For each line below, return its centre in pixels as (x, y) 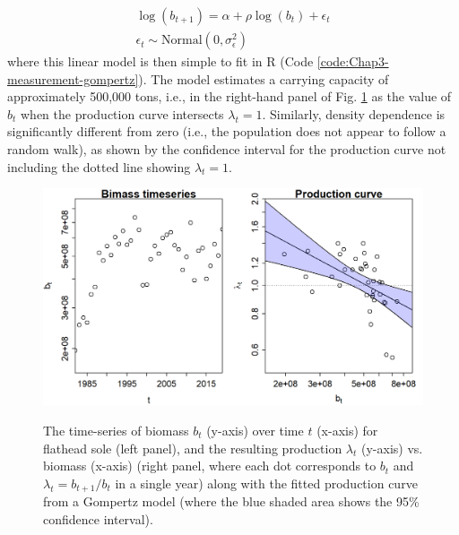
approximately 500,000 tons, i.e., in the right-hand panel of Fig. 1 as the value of (229, 96)
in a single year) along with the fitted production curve (266, 483)
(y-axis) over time (255, 431)
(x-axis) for (347, 431)
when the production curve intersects (122, 113)
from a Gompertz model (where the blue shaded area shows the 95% (231, 501)
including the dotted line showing (99, 166)
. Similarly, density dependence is (354, 113)
